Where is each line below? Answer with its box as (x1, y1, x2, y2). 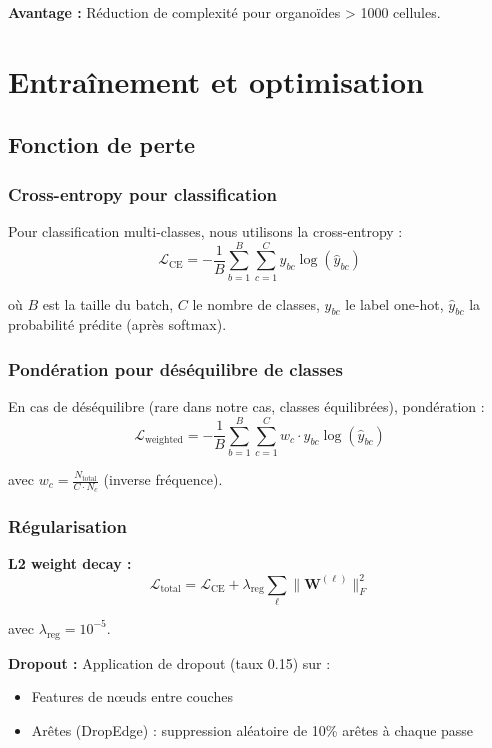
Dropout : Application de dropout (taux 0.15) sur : (8, 652, 331, 673)
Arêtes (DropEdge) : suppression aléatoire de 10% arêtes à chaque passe (31, 719, 474, 740)
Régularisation (8, 514, 127, 539)
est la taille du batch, (42, 293, 174, 314)
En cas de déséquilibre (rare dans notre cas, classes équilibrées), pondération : (8, 396, 485, 417)
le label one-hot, (345, 293, 444, 314)
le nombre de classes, (192, 293, 320, 314)
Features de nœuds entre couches (31, 686, 233, 707)
